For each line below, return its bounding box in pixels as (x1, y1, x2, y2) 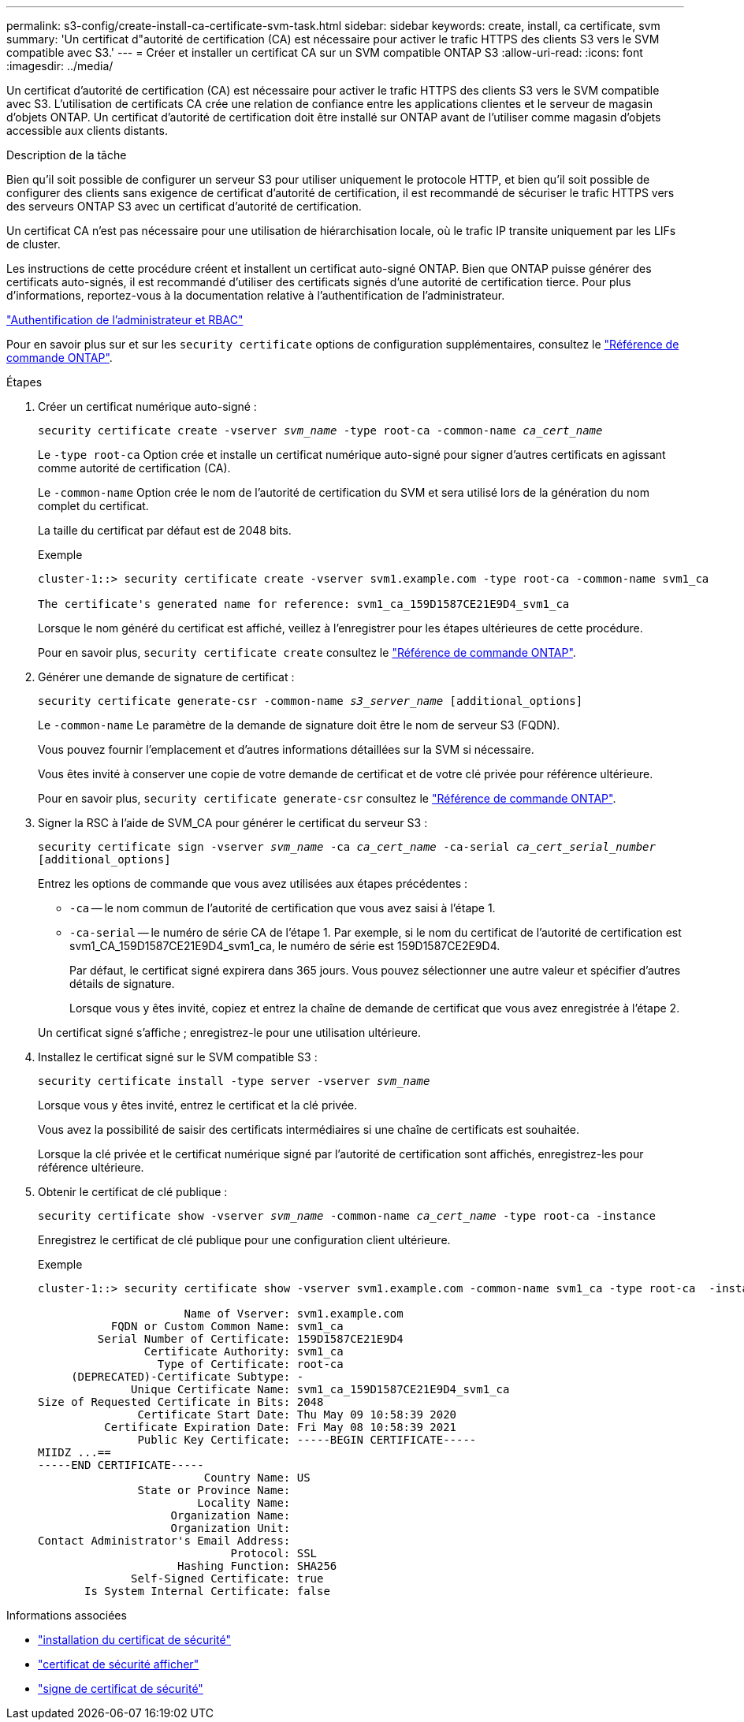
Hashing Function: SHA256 (177, 1560, 337, 1572)
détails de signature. (69, 977, 175, 990)
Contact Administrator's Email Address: (38, 1534, 291, 1547)
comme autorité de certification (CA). (38, 461, 231, 475)
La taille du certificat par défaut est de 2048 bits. (38, 524, 292, 537)
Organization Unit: (170, 1522, 291, 1534)
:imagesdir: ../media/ (6, 59, 113, 73)
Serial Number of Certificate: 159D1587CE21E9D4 (97, 1332, 404, 1345)
